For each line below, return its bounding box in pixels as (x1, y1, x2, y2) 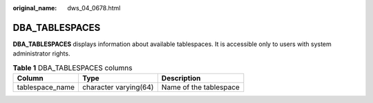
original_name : (12, 4, 57, 12)
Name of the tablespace (161, 82, 240, 92)
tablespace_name (17, 82, 75, 92)
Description (161, 73, 201, 83)
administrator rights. (12, 49, 70, 58)
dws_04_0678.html (67, 4, 121, 12)
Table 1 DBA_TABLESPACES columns (12, 62, 133, 72)
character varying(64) (82, 82, 154, 92)
